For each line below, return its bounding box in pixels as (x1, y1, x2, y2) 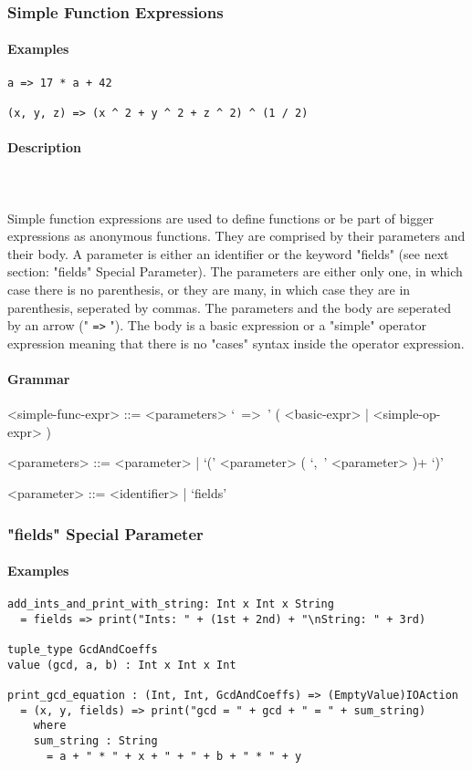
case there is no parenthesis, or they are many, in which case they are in (7, 279, 411, 298)
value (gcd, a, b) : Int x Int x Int (7, 658, 236, 671)
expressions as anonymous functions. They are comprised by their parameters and (7, 226, 466, 245)
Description (7, 138, 82, 157)
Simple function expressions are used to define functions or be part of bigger (7, 208, 434, 227)
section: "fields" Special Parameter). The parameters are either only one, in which (7, 262, 463, 281)
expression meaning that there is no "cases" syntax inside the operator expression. (7, 333, 465, 352)
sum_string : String (33, 734, 158, 748)
